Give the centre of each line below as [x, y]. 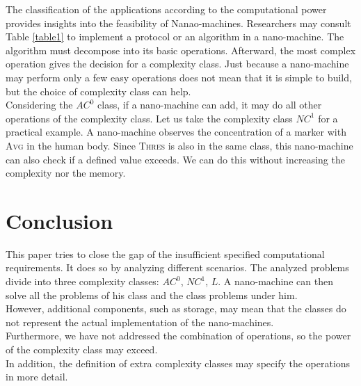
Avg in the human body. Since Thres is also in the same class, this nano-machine [179, 145]
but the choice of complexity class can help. [98, 91]
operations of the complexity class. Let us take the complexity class [149, 118]
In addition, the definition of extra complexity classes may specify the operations [178, 363]
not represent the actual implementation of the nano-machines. [140, 322]
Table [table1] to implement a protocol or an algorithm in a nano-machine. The [175, 37]
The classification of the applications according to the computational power [166, 9]
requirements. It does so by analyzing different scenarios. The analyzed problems [177, 267]
